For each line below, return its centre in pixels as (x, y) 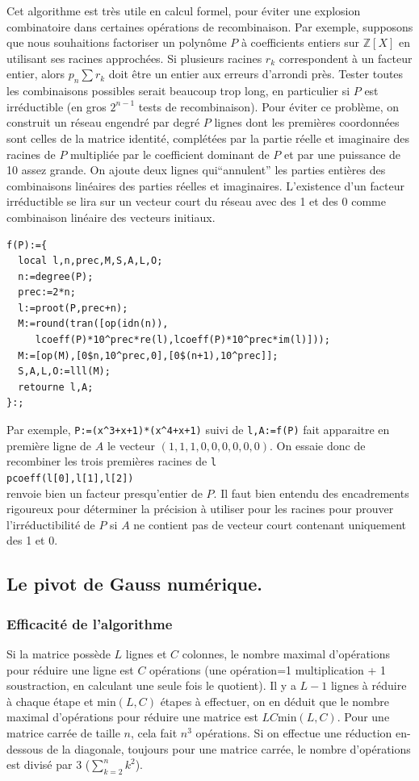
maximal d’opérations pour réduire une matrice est (132, 717)
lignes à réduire (369, 685)
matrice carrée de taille (63, 732)
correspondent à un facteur (346, 58)
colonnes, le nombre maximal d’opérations (286, 653)
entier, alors (36, 74)
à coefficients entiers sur (300, 42)
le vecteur (131, 445)
